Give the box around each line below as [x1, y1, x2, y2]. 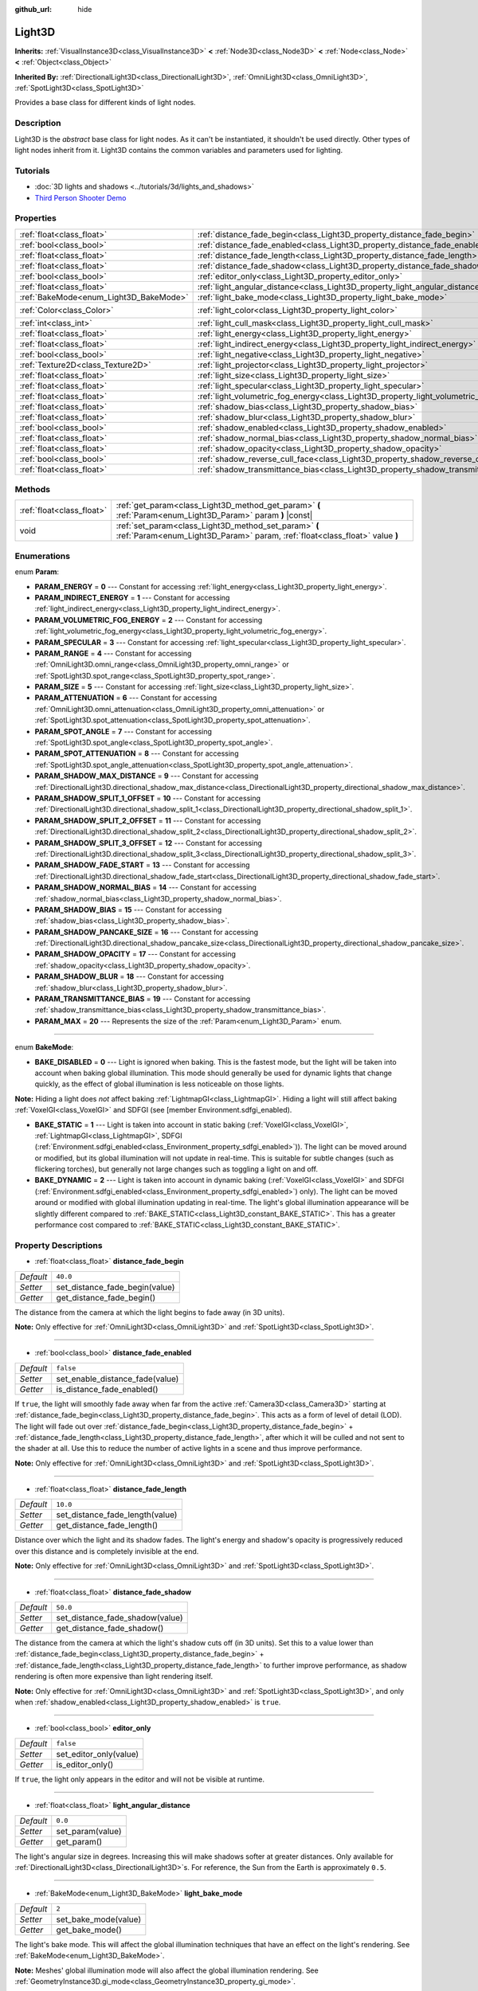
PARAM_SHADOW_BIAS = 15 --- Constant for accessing [34, 905, 222, 914]
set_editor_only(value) [56, 1748, 139, 1759]
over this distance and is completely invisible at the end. [14, 1546, 199, 1556]
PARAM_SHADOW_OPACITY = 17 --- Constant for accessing [34, 949, 237, 959]
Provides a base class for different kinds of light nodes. [14, 98, 196, 108]
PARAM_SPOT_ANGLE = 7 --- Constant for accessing [34, 726, 213, 736]
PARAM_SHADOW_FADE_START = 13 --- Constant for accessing [34, 860, 250, 870]
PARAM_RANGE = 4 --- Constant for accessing [34, 648, 192, 658]
